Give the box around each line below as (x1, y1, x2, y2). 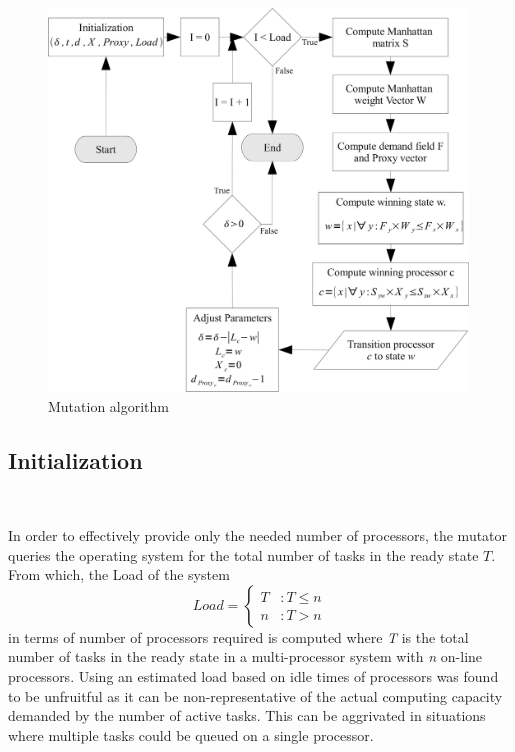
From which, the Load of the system (8, 564, 230, 585)
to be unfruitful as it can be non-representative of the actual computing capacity (8, 685, 503, 706)
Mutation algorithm (48, 395, 170, 416)
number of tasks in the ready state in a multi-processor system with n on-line (8, 646, 483, 667)
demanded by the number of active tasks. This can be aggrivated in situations (8, 705, 486, 726)
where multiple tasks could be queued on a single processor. (8, 724, 374, 745)
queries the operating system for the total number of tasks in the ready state (8, 544, 479, 565)
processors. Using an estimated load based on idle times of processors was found (8, 665, 499, 686)
